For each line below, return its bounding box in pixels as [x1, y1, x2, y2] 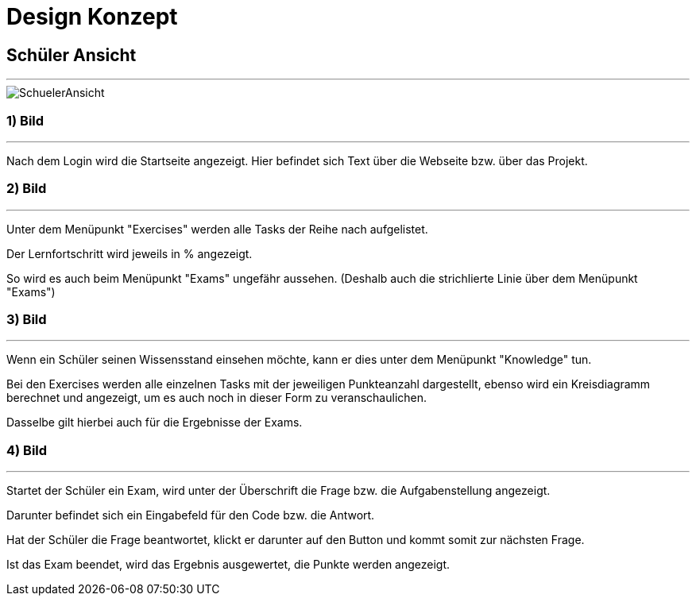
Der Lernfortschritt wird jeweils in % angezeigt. [6, 246, 253, 260]
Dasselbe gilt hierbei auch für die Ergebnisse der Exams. [6, 415, 303, 430]
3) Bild [6, 311, 47, 328]
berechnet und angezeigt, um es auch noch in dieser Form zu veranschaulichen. [6, 391, 427, 405]
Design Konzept [6, 3, 178, 30]
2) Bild [6, 180, 47, 197]
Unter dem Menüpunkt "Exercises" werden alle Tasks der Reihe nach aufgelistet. [6, 222, 428, 236]
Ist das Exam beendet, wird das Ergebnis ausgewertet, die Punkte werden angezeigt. [6, 558, 450, 572]
